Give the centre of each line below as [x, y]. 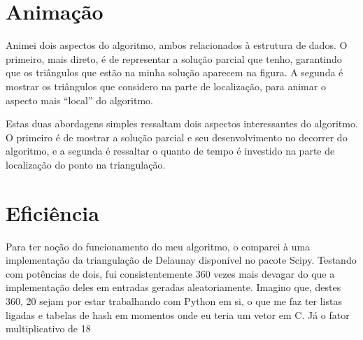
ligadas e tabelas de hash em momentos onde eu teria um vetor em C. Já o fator [178, 314]
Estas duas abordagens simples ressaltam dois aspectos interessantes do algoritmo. [182, 123]
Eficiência [52, 212]
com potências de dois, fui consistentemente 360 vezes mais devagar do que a [170, 273]
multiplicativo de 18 [48, 328]
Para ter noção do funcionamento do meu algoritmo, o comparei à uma [158, 246]
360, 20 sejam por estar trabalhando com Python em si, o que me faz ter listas [174, 300]
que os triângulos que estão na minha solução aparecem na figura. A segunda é [175, 72]
